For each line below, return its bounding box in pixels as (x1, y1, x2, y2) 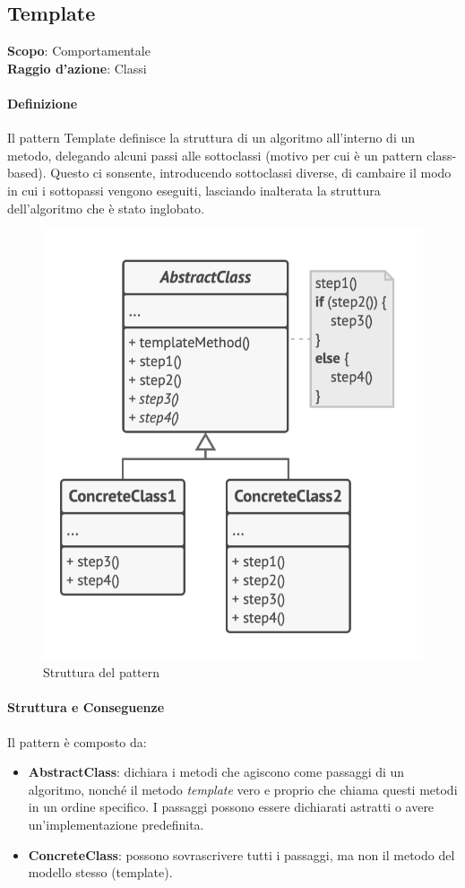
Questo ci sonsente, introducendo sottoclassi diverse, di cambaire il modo (50, 163, 452, 182)
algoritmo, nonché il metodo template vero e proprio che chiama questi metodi (28, 779, 458, 798)
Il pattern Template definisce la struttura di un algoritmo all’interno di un (7, 128, 416, 147)
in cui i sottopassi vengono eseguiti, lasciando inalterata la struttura (7, 180, 381, 199)
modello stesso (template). (28, 863, 173, 882)
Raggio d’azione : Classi (7, 58, 147, 77)
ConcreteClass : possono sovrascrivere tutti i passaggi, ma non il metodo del (28, 845, 455, 864)
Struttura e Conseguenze (7, 698, 165, 717)
